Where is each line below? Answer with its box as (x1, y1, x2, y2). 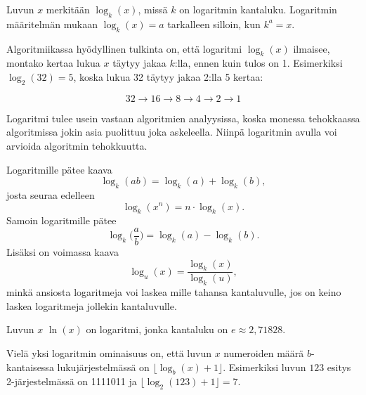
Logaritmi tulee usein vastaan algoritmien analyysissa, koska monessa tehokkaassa (6, 110, 360, 125)
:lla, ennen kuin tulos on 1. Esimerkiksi (174, 56, 343, 70)
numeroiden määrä (223, 346, 304, 360)
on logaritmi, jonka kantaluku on (86, 322, 228, 337)
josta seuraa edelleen (6, 187, 95, 202)
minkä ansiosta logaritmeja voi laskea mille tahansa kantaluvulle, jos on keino (6, 285, 341, 299)
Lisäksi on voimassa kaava (6, 245, 119, 259)
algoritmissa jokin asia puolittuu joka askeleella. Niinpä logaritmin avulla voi (6, 124, 337, 139)
